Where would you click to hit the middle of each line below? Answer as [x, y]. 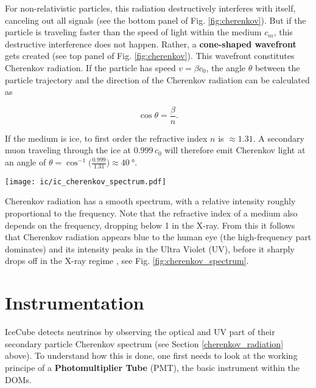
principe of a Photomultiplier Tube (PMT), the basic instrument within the [153, 367]
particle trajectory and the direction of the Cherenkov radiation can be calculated [157, 79]
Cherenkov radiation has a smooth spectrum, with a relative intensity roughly [150, 201]
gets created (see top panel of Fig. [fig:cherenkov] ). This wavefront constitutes [150, 56]
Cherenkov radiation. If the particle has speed [90, 67]
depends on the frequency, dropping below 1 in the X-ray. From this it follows [150, 225]
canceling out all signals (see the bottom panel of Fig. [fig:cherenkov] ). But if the [156, 20]
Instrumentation [75, 303]
